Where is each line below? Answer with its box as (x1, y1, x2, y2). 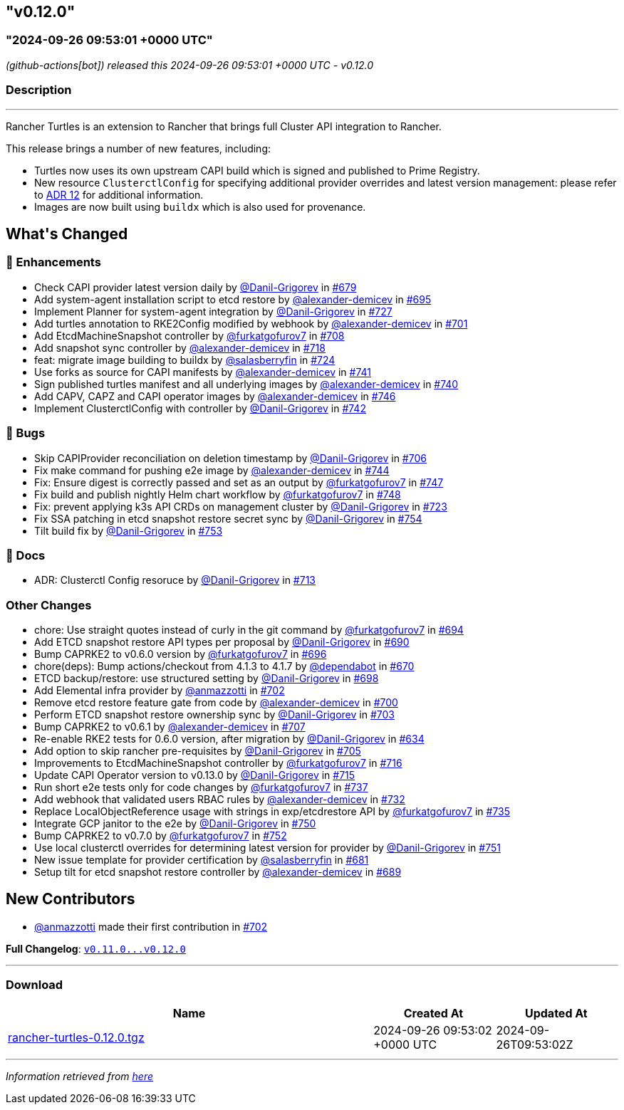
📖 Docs (6, 548, 46, 562)
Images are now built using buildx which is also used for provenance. (34, 200, 366, 213)
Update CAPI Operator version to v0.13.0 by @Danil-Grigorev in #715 (34, 769, 355, 782)
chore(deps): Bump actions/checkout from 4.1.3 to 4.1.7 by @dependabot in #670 (34, 660, 415, 673)
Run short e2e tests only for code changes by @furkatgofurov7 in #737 (34, 781, 368, 794)
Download (6, 978, 63, 993)
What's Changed (6, 224, 128, 243)
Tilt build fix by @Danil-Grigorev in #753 (34, 524, 223, 537)
